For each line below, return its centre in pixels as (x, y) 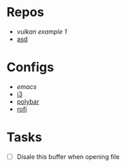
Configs (30, 68)
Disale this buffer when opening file (68, 156)
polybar (28, 101)
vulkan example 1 (42, 31)
